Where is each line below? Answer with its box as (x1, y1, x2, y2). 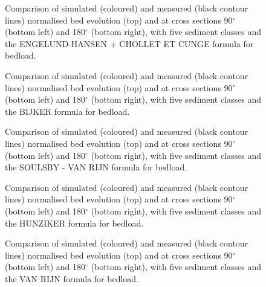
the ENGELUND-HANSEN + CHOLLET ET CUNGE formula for (5, 37, 254, 50)
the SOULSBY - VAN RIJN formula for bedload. (5, 161, 187, 173)
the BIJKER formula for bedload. (5, 105, 130, 117)
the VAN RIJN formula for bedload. (5, 272, 138, 285)
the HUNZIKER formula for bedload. (5, 216, 144, 229)
